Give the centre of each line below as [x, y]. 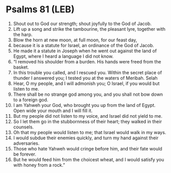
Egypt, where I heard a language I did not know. [63, 56]
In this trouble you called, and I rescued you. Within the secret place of [88, 72]
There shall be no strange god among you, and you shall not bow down [88, 94]
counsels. [23, 127]
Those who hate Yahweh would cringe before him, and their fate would [88, 148]
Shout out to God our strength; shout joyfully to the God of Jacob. [82, 24]
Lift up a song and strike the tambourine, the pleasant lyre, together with [89, 29]
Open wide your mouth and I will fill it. [53, 111]
